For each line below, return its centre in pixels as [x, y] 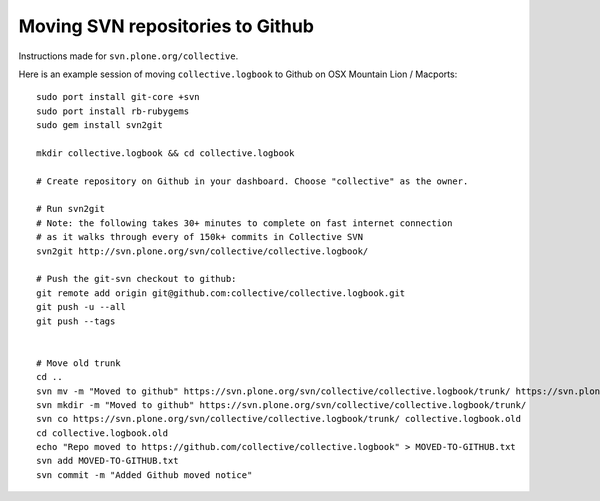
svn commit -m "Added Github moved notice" [144, 474]
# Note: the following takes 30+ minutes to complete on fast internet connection [244, 223]
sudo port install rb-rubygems [113, 111]
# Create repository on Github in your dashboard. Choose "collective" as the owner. [252, 181]
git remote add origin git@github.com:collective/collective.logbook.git [221, 293]
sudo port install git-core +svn [118, 97]
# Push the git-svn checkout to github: [136, 279]
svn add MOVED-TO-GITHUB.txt [107, 461]
